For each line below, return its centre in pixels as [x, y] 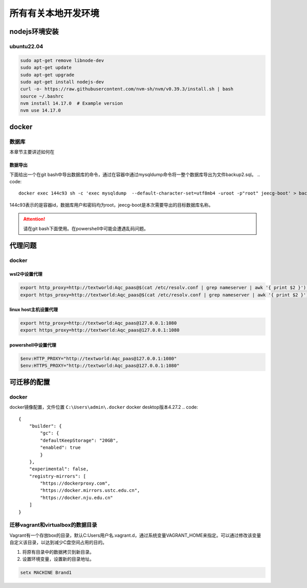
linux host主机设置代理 [34, 310]
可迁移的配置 [30, 382]
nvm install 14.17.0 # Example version [71, 103]
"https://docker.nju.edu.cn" [77, 497]
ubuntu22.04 [26, 46]
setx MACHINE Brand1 [46, 572]
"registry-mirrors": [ [58, 476]
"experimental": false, [59, 469]
